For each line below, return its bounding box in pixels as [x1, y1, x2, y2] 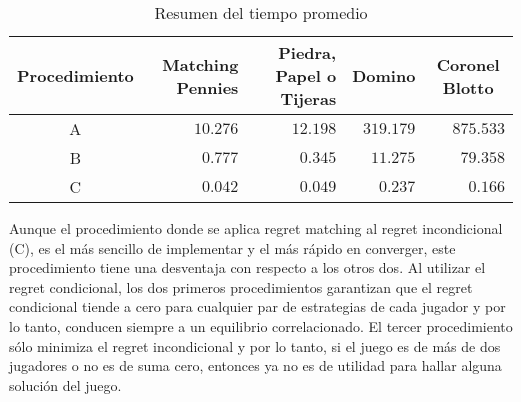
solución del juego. [9, 374, 122, 395]
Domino [352, 64, 416, 87]
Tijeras [280, 87, 337, 110]
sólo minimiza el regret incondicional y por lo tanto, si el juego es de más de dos [9, 335, 501, 356]
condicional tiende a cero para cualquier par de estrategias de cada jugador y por [9, 296, 506, 317]
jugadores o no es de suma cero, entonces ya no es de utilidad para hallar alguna [9, 355, 502, 376]
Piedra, [278, 41, 337, 64]
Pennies [176, 75, 239, 99]
